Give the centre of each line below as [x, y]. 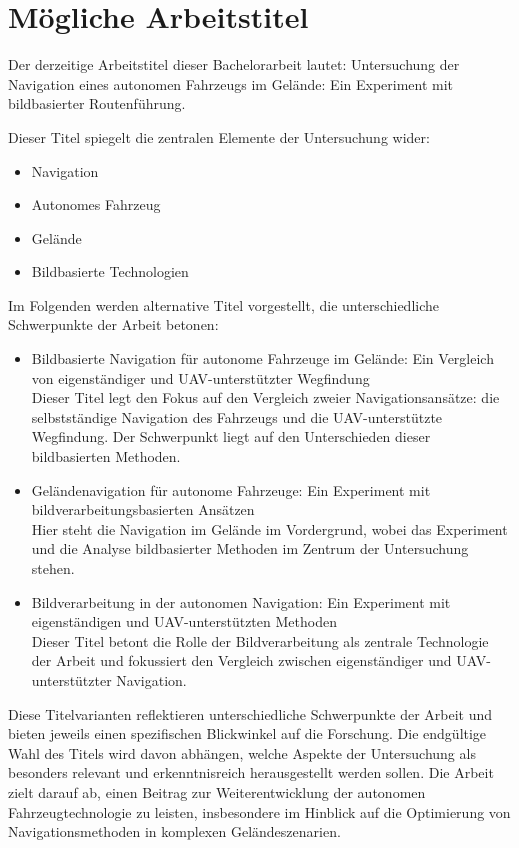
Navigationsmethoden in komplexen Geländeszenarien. [174, 831]
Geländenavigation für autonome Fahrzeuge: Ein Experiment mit [231, 489]
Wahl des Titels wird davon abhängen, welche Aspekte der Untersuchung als [242, 752]
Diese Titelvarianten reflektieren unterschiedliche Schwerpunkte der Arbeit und [250, 713]
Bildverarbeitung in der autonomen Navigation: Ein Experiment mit [241, 601]
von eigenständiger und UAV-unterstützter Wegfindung [200, 377]
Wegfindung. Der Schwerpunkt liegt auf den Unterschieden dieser [231, 436]
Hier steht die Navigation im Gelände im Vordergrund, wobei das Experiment [269, 528]
